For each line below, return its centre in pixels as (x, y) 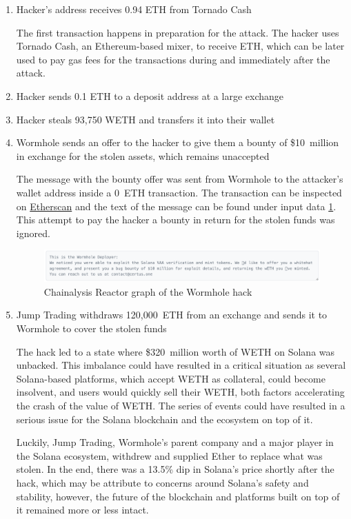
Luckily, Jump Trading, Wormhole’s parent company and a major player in (175, 442)
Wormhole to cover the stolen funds (91, 328)
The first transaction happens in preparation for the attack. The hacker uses (178, 32)
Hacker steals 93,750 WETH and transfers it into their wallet (146, 119)
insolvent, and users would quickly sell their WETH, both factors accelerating (180, 392)
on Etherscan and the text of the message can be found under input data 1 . (176, 206)
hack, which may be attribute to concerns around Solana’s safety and (162, 482)
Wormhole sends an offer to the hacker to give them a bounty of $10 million (178, 142)
